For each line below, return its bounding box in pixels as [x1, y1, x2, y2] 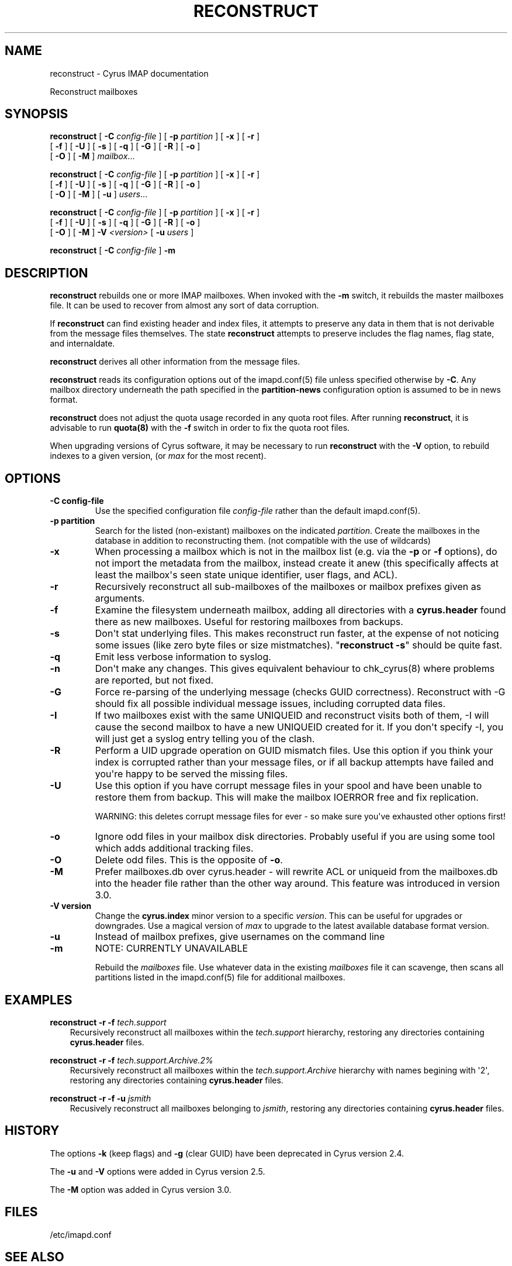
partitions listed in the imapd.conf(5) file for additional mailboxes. [95, 972, 345, 983]
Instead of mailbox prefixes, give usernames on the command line [95, 931, 385, 943]
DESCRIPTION [5, 265, 88, 280]
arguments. [95, 592, 145, 605]
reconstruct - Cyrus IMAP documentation [50, 68, 209, 78]
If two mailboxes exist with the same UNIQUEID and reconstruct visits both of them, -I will [95, 709, 489, 722]
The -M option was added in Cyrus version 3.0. [50, 1184, 231, 1195]
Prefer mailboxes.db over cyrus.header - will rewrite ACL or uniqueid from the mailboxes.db [95, 866, 498, 878]
